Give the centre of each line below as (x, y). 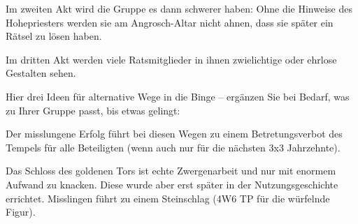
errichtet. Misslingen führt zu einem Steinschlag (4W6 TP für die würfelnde (168, 198)
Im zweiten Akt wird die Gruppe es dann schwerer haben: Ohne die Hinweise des (179, 8)
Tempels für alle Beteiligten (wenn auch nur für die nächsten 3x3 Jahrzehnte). (173, 147)
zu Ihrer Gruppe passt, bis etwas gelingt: (93, 110)
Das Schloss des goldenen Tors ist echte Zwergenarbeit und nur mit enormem (171, 171)
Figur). (21, 212)
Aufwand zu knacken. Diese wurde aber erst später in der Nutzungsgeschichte (172, 184)
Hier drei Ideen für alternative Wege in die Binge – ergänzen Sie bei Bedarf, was (178, 96)
